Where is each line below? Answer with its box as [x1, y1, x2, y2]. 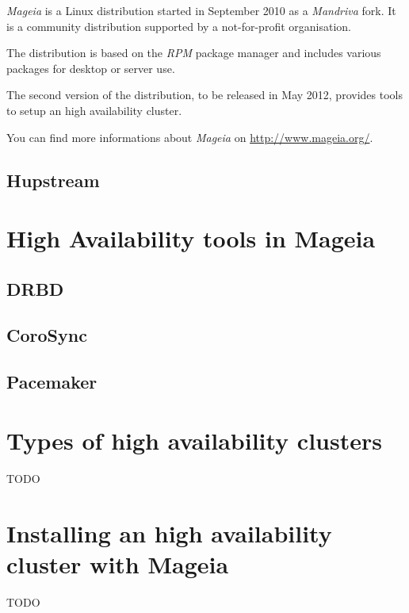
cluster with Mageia [6, 547, 229, 580]
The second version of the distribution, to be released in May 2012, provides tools [6, 86, 403, 103]
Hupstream [6, 167, 100, 192]
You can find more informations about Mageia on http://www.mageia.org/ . [6, 128, 373, 145]
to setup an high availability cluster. [6, 102, 182, 118]
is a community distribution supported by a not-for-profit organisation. [6, 17, 351, 34]
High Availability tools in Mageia [6, 222, 376, 255]
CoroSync [6, 323, 87, 347]
